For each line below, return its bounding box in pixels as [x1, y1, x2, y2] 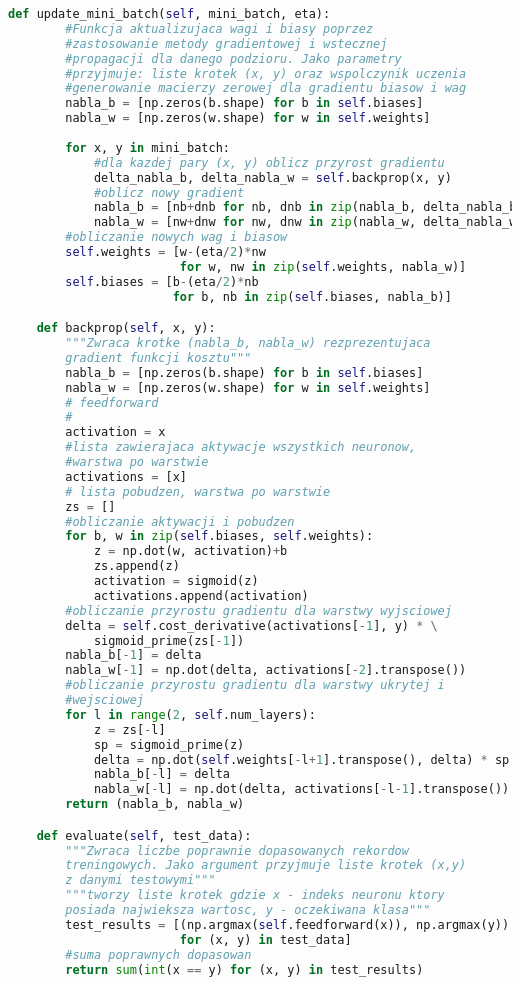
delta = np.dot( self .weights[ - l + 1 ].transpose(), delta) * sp [93, 752, 510, 767]
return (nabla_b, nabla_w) [65, 797, 245, 812]
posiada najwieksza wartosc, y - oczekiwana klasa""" [65, 903, 431, 918]
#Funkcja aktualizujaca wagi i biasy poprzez [65, 21, 374, 36]
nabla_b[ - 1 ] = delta [65, 648, 202, 663]
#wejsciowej [65, 693, 145, 708]
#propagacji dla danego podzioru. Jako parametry [65, 51, 402, 66]
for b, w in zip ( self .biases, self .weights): [65, 529, 374, 544]
